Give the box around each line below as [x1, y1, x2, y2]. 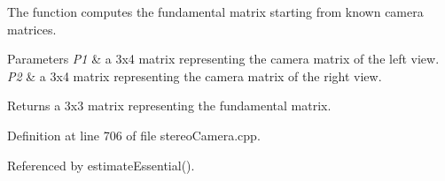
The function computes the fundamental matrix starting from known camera [7, 3, 424, 20]
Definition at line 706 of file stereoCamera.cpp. [7, 125, 261, 144]
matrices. [7, 19, 57, 38]
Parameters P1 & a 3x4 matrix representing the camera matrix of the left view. [7, 49, 440, 68]
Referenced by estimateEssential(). [7, 155, 195, 174]
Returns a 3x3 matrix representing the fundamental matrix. [7, 96, 332, 115]
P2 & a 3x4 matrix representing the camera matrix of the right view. [7, 66, 382, 85]
